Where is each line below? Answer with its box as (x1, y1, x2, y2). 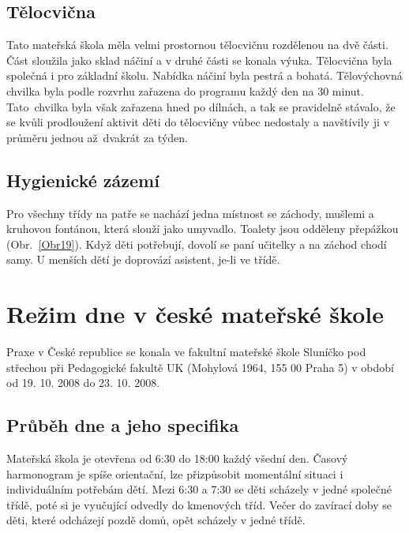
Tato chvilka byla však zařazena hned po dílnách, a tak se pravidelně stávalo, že (6, 98, 396, 114)
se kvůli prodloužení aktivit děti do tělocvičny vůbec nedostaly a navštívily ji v (6, 114, 389, 130)
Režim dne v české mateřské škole (6, 298, 384, 330)
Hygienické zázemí (6, 167, 159, 192)
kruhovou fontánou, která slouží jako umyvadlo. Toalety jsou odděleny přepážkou (6, 220, 399, 237)
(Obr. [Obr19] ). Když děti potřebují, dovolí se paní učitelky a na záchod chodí (6, 235, 387, 252)
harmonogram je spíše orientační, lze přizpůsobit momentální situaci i (6, 465, 343, 482)
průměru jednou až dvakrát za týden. (6, 129, 188, 145)
